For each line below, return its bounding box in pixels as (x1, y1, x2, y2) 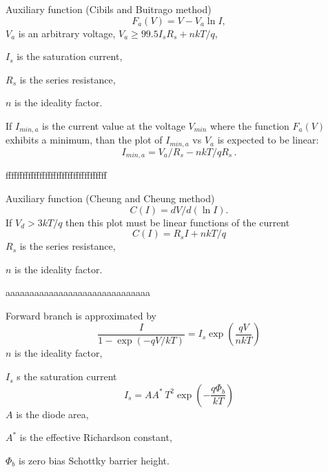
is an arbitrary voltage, (18, 26, 116, 40)
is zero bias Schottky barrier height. (18, 453, 170, 467)
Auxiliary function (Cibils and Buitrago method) (6, 2, 212, 16)
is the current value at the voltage (42, 118, 185, 132)
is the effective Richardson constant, (19, 430, 172, 444)
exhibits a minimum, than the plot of (6, 132, 163, 147)
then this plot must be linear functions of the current (65, 215, 290, 229)
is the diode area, (16, 406, 89, 421)
